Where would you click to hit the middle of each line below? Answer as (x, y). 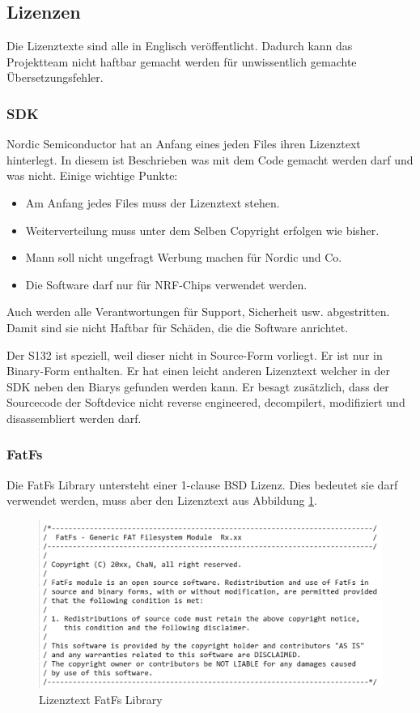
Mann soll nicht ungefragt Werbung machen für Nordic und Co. (184, 257)
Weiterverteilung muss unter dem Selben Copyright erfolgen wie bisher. (202, 230)
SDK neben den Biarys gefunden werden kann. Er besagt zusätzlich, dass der (198, 386)
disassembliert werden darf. (74, 418)
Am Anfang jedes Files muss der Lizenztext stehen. (153, 202)
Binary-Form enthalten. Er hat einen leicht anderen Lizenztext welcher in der (198, 371)
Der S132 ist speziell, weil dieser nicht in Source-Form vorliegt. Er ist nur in (195, 354)
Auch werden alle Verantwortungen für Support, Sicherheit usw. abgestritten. (198, 312)
